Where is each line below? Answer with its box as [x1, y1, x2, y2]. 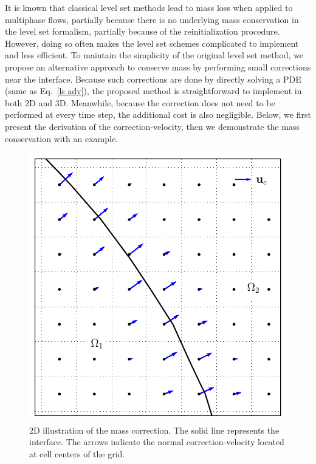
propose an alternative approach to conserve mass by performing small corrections [5, 60, 311, 73]
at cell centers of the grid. [29, 447, 125, 460]
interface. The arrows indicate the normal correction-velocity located [29, 435, 284, 448]
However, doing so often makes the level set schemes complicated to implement [5, 36, 299, 49]
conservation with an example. [5, 132, 118, 145]
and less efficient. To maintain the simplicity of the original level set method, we [5, 49, 304, 61]
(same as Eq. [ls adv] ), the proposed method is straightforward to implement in [5, 84, 302, 97]
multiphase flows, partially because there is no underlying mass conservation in [5, 13, 299, 26]
